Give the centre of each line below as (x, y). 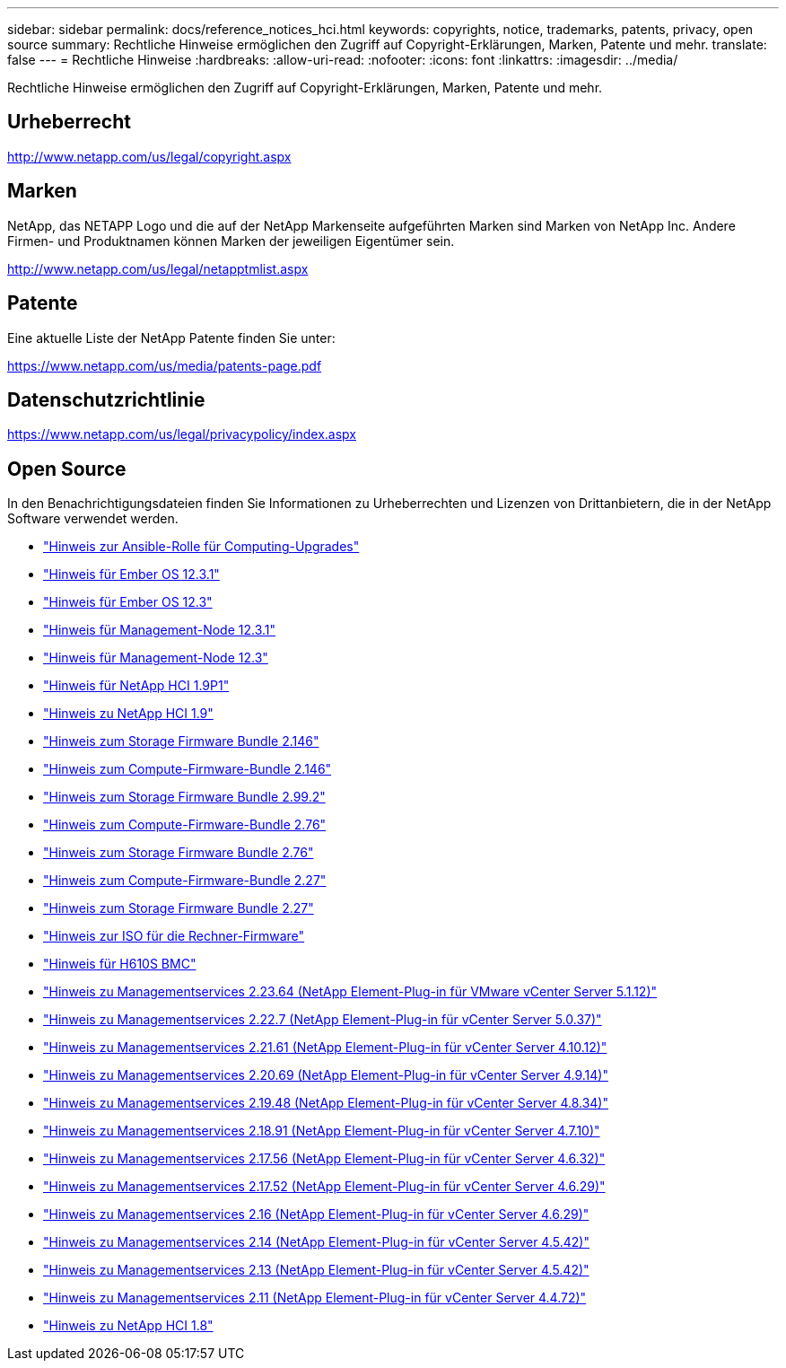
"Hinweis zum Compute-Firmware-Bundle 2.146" (188, 769)
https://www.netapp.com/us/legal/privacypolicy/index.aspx (182, 434)
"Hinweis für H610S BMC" (120, 964)
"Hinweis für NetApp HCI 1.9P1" (136, 686)
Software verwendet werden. (93, 519)
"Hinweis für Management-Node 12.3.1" (160, 630)
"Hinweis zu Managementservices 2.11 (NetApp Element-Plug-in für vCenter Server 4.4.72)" (315, 1298)
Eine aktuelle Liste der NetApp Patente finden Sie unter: (171, 338)
